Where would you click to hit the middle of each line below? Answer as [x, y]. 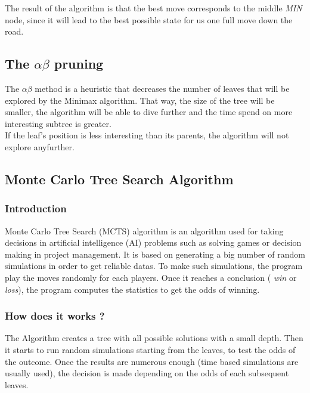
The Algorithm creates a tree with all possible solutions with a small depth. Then [154, 338]
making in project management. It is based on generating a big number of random [155, 254]
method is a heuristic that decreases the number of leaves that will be [162, 88]
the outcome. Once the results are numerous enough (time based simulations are [152, 361]
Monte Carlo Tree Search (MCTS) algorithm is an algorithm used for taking [144, 230]
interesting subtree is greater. [58, 123]
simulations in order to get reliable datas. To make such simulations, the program [154, 266]
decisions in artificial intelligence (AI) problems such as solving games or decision [153, 242]
